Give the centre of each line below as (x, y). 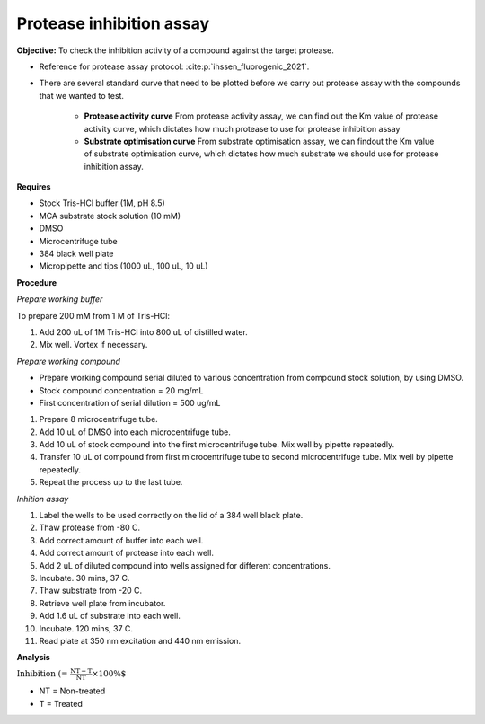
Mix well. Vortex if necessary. (93, 345)
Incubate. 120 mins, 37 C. (86, 628)
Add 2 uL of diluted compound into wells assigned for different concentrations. (185, 565)
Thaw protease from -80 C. (90, 528)
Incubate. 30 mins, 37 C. (84, 578)
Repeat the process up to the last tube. (111, 482)
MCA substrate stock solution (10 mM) (110, 216)
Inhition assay (43, 499)
